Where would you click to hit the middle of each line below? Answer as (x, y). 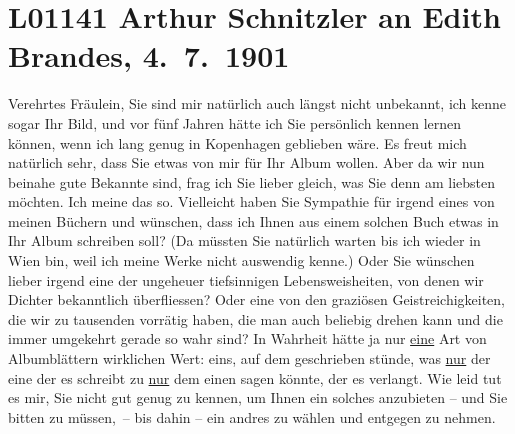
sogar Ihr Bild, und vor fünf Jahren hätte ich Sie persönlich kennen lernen (235, 122)
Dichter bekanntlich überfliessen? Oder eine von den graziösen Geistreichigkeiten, (257, 299)
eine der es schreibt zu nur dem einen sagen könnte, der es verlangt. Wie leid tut (255, 377)
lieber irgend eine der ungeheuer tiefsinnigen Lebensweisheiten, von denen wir (246, 279)
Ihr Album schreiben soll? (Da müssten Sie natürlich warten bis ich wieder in (244, 240)
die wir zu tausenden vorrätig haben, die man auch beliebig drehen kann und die (255, 318)
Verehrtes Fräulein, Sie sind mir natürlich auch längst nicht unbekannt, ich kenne (257, 103)
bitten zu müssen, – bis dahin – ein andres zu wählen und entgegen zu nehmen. (252, 416)
